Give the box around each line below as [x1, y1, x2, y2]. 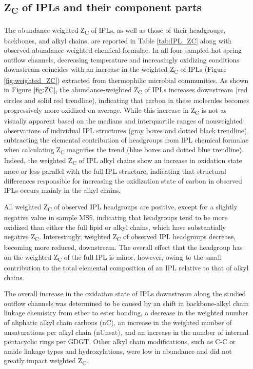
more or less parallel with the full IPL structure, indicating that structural [4, 166, 227, 176]
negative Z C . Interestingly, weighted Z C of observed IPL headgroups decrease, [4, 231, 236, 243]
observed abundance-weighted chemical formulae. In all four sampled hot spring [4, 45, 242, 55]
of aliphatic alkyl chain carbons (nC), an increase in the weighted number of [4, 317, 232, 327]
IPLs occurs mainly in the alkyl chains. [4, 185, 121, 195]
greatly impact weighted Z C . [4, 355, 88, 367]
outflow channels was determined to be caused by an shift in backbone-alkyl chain [4, 298, 249, 308]
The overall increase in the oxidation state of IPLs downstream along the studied [4, 288, 246, 299]
